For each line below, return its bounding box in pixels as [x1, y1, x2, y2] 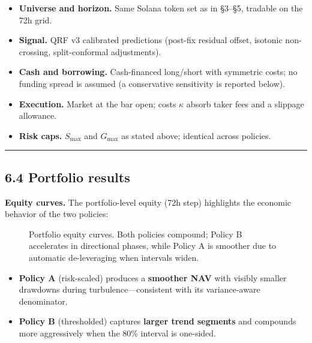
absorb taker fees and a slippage [186, 97, 304, 110]
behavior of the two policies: [5, 207, 109, 220]
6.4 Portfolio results [5, 167, 130, 186]
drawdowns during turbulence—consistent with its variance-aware [19, 283, 260, 296]
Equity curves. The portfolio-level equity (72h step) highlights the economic [5, 195, 292, 208]
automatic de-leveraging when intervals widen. [29, 251, 199, 263]
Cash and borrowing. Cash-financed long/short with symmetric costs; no [19, 65, 298, 78]
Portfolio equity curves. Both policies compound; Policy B [29, 227, 242, 240]
